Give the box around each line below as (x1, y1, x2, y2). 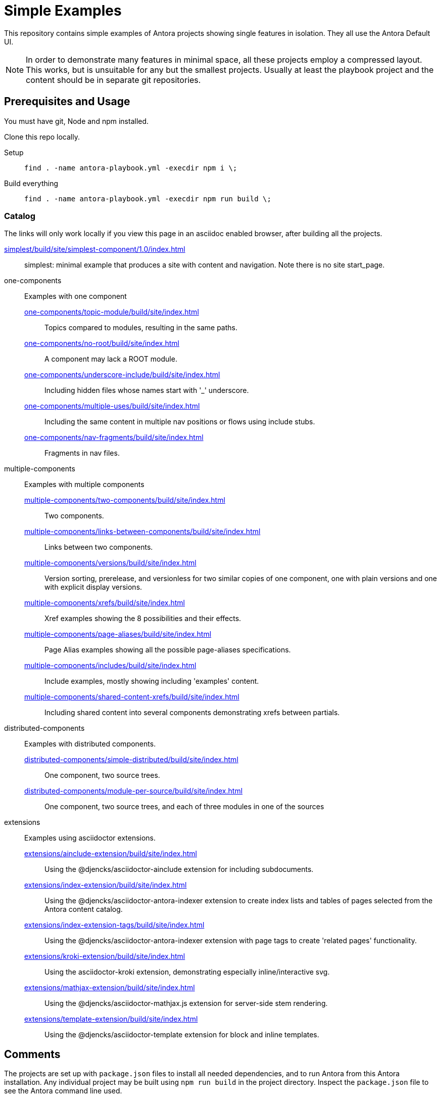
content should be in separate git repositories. (26, 74, 201, 85)
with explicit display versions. (44, 583, 142, 592)
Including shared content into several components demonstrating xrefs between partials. (44, 708, 340, 717)
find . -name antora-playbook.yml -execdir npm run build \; (24, 194, 271, 203)
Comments (4, 1047, 61, 1061)
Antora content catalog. (44, 905, 123, 914)
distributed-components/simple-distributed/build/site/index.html (24, 755, 238, 764)
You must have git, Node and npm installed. (4, 116, 149, 125)
